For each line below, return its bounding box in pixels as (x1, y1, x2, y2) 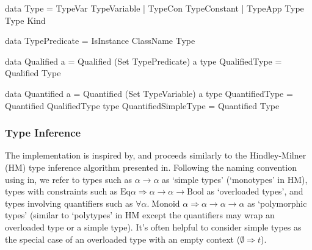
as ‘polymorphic (247, 196, 307, 209)
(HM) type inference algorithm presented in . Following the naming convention (5, 160, 297, 173)
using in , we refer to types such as (5, 173, 132, 185)
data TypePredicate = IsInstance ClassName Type (5, 34, 195, 47)
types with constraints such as (5, 185, 118, 198)
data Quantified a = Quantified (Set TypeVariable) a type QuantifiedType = (5, 87, 293, 99)
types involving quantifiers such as (5, 196, 133, 209)
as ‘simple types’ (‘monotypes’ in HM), (162, 173, 308, 185)
